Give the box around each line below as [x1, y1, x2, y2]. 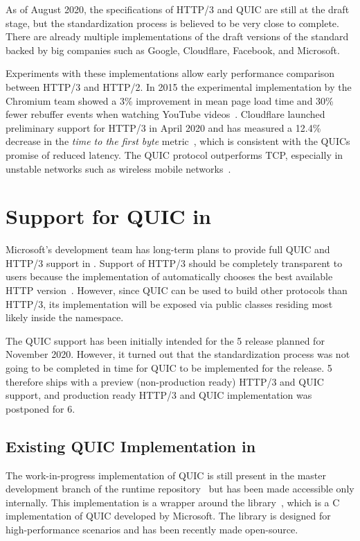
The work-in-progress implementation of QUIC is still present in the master [6, 467, 327, 482]
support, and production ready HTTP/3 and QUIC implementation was [6, 388, 312, 402]
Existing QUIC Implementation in [6, 435, 256, 456]
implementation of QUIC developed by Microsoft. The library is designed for [6, 508, 331, 523]
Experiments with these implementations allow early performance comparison [6, 66, 335, 80]
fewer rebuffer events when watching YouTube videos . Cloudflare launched [6, 107, 325, 121]
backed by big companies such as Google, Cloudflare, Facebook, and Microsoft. [6, 42, 340, 57]
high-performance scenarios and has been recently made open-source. [6, 522, 298, 536]
